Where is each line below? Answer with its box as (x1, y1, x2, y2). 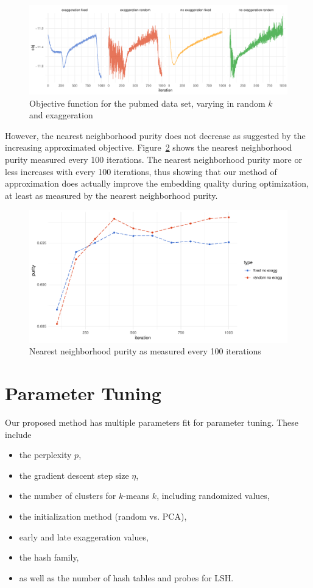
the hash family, (19, 551, 79, 564)
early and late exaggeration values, (19, 530, 149, 543)
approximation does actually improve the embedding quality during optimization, (5, 177, 309, 190)
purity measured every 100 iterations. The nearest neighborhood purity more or (5, 152, 302, 165)
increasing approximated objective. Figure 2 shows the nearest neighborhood (5, 141, 292, 154)
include (5, 428, 32, 440)
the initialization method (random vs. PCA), (19, 509, 187, 522)
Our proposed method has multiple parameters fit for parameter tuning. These (5, 416, 299, 429)
